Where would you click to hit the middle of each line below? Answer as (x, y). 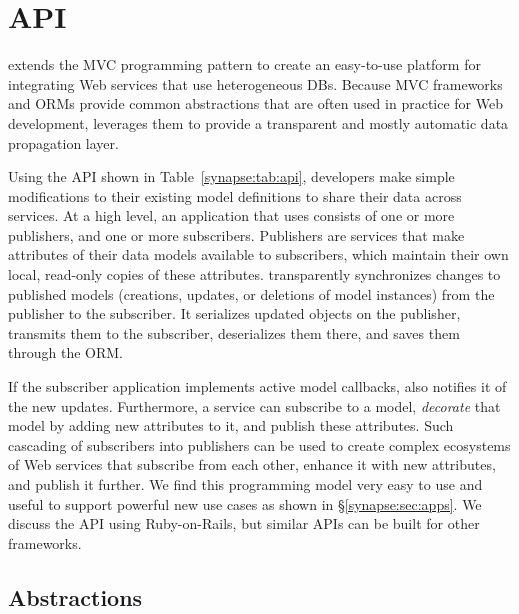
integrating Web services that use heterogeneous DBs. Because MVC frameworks (255, 83)
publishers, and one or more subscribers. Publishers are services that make (236, 234)
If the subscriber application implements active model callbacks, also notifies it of (257, 386)
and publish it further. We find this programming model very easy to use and (245, 484)
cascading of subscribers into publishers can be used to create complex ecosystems (259, 444)
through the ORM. (65, 352)
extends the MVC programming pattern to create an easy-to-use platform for (244, 64)
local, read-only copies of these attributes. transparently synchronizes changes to (254, 274)
